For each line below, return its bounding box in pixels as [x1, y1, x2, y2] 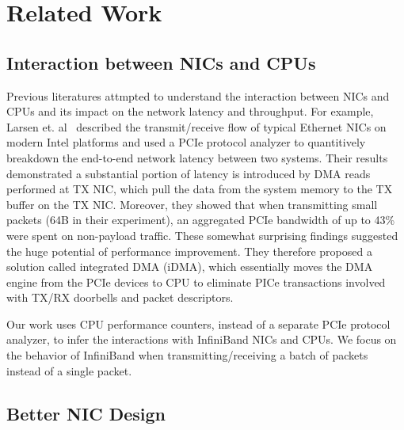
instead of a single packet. [6, 362, 132, 379]
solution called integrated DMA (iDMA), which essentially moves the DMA [6, 258, 373, 275]
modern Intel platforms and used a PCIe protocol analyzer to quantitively [6, 134, 366, 150]
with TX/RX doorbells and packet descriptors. [6, 289, 234, 306]
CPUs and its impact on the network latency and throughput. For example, [6, 103, 374, 120]
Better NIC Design [6, 401, 166, 425]
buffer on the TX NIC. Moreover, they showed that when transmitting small [6, 196, 378, 212]
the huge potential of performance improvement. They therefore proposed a [6, 242, 372, 259]
